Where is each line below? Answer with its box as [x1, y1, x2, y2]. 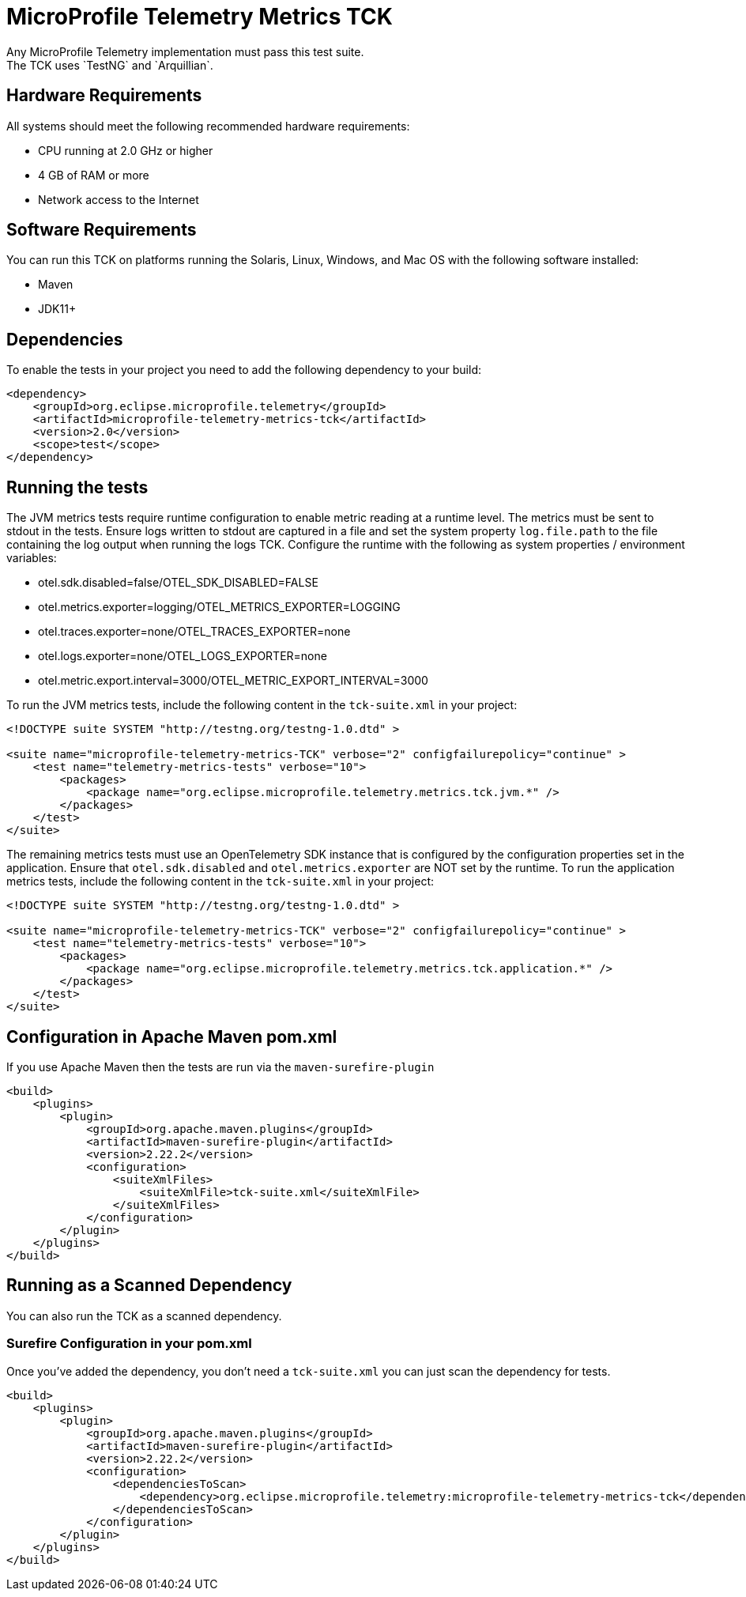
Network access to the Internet [38, 192, 199, 206]
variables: [6, 551, 57, 565]
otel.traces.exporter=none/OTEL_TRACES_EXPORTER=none [38, 625, 351, 639]
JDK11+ [38, 302, 77, 316]
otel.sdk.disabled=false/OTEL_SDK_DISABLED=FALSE [38, 576, 318, 590]
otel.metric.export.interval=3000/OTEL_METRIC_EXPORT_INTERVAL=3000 [38, 674, 428, 688]
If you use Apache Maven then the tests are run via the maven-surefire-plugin [6, 1059, 435, 1074]
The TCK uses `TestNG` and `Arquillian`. [6, 58, 213, 72]
